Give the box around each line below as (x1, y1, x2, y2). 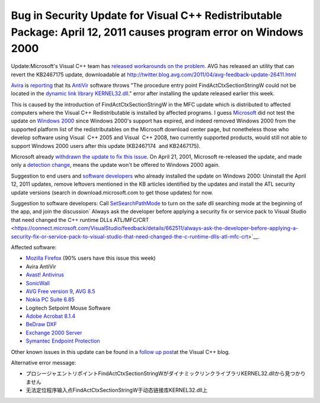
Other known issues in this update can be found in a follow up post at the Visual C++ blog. (11, 348, 231, 355)
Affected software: (11, 243, 57, 251)
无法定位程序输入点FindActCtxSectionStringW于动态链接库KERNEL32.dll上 (25, 386, 208, 394)
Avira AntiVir (25, 263, 56, 270)
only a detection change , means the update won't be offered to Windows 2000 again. (11, 162, 220, 169)
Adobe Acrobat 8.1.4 (25, 312, 76, 320)
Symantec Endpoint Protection (25, 337, 100, 344)
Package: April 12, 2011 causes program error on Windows (11, 25, 303, 38)
